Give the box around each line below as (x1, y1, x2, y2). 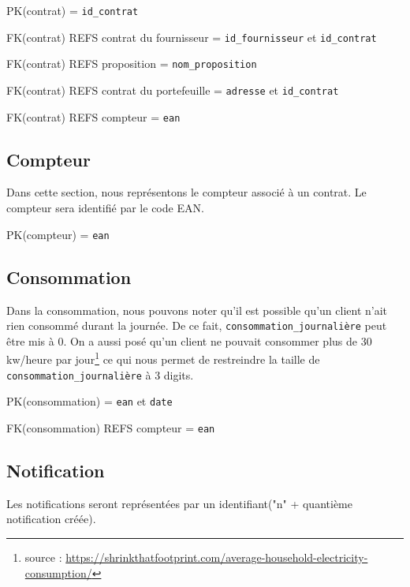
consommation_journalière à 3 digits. (6, 366, 194, 383)
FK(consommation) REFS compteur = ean (6, 419, 215, 436)
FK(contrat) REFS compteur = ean (6, 108, 181, 125)
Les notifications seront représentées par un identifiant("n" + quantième (6, 495, 352, 511)
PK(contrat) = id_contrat (6, 2, 139, 18)
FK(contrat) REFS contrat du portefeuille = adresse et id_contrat (6, 81, 339, 98)
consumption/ (24, 564, 92, 581)
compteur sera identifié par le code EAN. (6, 200, 204, 216)
